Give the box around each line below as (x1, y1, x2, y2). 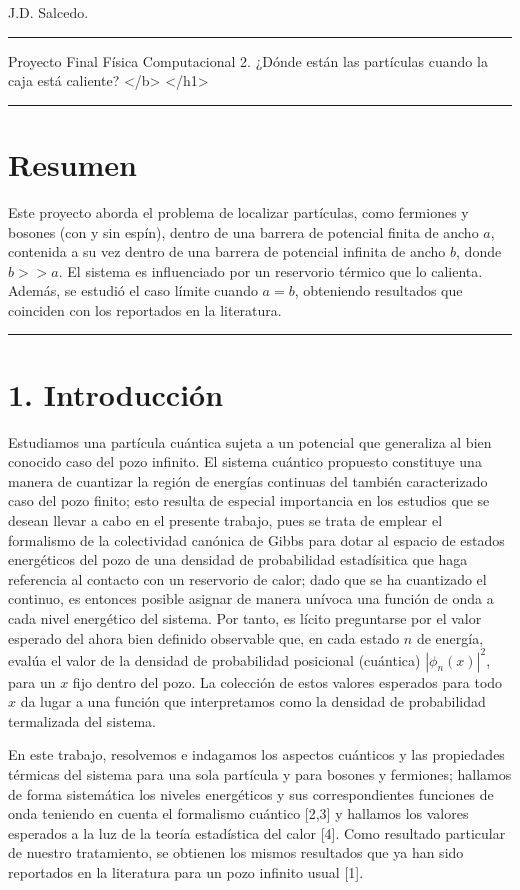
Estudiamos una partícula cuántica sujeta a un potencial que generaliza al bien (8, 431, 492, 452)
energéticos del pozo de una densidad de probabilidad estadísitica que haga (8, 549, 468, 570)
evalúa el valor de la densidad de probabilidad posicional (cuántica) (8, 649, 421, 670)
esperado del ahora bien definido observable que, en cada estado (8, 627, 400, 648)
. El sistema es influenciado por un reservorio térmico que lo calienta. (58, 260, 483, 281)
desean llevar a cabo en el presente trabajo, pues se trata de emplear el (8, 509, 443, 530)
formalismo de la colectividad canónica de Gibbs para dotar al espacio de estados (8, 529, 505, 550)
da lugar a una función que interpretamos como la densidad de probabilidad (20, 691, 486, 712)
